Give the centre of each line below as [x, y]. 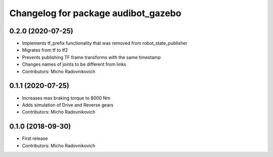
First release [35, 138]
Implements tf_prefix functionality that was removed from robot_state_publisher [105, 43]
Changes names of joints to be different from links [74, 64]
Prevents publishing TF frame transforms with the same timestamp [92, 57]
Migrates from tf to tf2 [45, 50]
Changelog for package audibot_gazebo [95, 13]
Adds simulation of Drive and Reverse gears [68, 105]
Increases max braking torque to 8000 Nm [66, 98]
